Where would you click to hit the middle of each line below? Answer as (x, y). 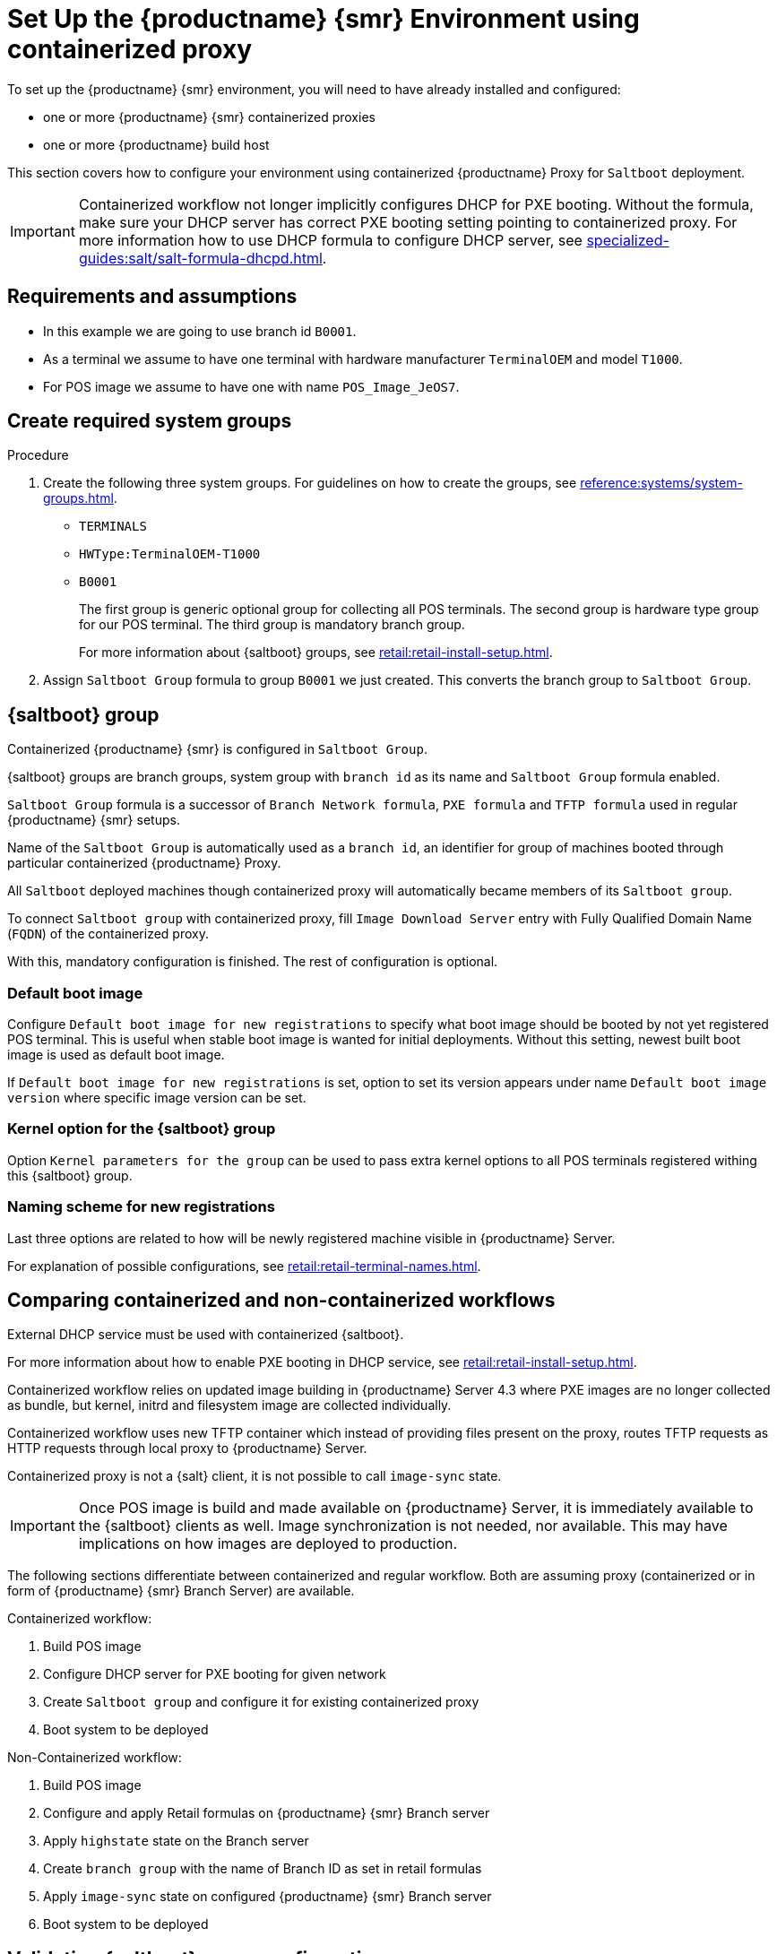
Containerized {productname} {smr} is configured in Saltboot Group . (217, 749)
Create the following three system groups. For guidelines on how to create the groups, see (310, 483)
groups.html (78, 498)
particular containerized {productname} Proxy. (144, 863)
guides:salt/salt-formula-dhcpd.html (200, 258)
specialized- (628, 240)
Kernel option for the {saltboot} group (142, 1129)
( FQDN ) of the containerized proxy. (108, 934)
